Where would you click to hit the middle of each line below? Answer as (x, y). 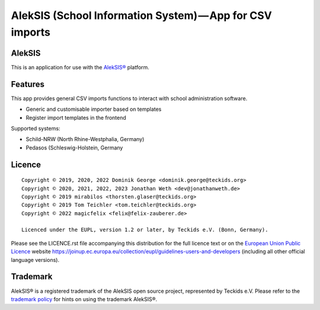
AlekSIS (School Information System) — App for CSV (142, 15)
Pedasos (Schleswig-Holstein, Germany (74, 148)
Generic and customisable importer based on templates (94, 109)
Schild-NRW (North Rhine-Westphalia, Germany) (85, 139)
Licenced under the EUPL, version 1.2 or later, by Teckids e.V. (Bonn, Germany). (145, 230)
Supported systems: (36, 128)
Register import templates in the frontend (76, 117)
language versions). (35, 260)
